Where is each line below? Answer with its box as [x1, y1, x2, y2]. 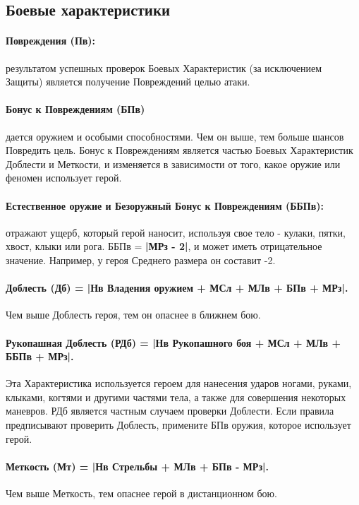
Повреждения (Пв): [6, 33, 96, 48]
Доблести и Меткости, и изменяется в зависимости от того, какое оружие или [6, 156, 341, 171]
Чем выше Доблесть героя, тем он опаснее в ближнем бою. [6, 307, 261, 322]
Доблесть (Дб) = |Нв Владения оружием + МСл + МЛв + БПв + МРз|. [6, 280, 348, 295]
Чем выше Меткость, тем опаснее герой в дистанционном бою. [6, 486, 277, 501]
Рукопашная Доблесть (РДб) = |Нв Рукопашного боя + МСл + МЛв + [6, 335, 341, 350]
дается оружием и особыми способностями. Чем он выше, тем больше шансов [6, 129, 344, 143]
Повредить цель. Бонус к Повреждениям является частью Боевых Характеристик [6, 143, 353, 158]
